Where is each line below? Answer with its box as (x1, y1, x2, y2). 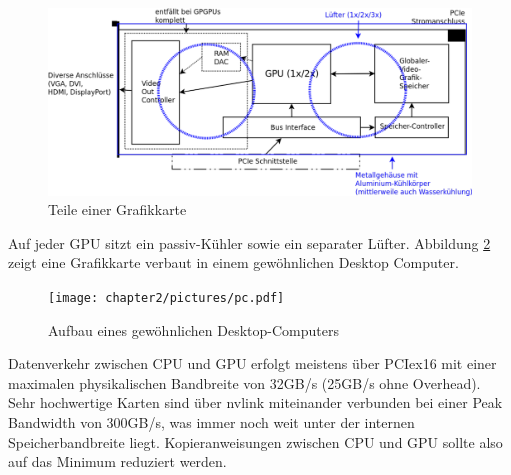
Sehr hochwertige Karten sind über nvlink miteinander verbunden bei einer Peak (8, 392, 503, 413)
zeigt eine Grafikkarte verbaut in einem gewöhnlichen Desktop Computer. (8, 252, 459, 273)
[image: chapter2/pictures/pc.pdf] (48, 290, 285, 305)
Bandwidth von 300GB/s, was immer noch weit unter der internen (8, 411, 415, 432)
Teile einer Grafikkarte (48, 199, 187, 220)
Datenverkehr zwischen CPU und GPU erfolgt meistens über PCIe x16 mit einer (8, 353, 497, 374)
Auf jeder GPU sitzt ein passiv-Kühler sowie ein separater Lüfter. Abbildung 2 (8, 232, 491, 253)
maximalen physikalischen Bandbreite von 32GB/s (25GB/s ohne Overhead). (8, 372, 481, 393)
